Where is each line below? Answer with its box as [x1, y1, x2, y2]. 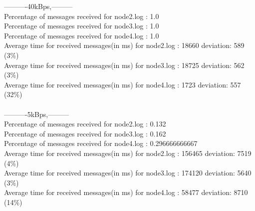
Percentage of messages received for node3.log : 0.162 [4, 128, 166, 138]
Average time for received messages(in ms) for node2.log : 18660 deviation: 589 [4, 40, 245, 50]
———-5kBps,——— [4, 108, 69, 119]
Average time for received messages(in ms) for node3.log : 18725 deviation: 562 [4, 59, 245, 70]
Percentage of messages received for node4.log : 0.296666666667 [4, 138, 198, 148]
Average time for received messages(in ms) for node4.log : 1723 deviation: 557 [4, 79, 241, 89]
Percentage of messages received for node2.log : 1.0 [4, 10, 159, 21]
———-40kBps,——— [4, 1, 73, 11]
